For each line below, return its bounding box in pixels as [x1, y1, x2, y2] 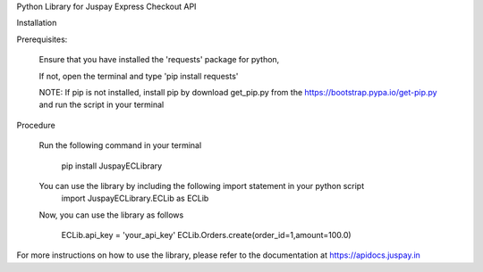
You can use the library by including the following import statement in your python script [38, 180, 365, 191]
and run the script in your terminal [38, 99, 165, 111]
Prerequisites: [16, 34, 68, 45]
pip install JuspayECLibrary [61, 161, 163, 171]
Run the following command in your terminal [38, 140, 202, 151]
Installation [16, 18, 57, 29]
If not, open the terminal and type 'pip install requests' [38, 70, 239, 81]
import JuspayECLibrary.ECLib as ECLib [61, 193, 209, 204]
